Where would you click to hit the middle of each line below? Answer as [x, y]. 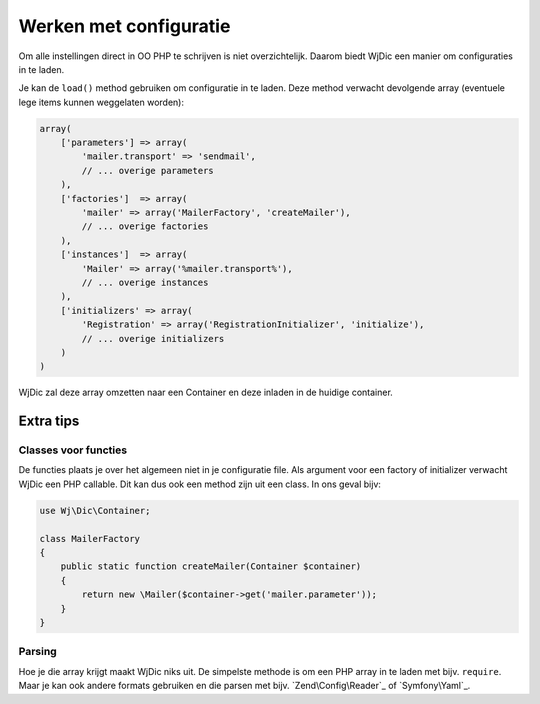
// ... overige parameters [147, 170]
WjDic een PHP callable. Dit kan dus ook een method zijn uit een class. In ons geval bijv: [200, 484]
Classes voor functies [73, 450]
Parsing [37, 652]
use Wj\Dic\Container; [95, 510]
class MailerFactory [89, 538]
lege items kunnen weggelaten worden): [101, 102]
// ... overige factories [145, 226]
